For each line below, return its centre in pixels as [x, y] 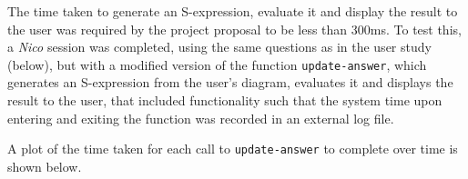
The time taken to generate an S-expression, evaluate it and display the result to [233, 11]
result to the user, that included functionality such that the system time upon [225, 100]
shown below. [45, 166]
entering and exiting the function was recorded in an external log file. [201, 118]
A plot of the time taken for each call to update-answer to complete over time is [233, 149]
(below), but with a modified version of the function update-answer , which [217, 64]
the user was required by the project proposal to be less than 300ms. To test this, [234, 29]
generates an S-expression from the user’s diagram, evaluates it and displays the [230, 82]
